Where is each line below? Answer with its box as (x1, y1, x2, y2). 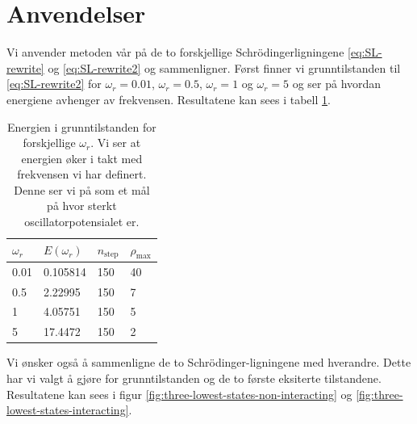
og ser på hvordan (292, 75, 382, 92)
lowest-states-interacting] (6, 401, 129, 418)
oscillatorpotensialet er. (24, 213, 140, 230)
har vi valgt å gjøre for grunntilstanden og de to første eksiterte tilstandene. (6, 369, 382, 386)
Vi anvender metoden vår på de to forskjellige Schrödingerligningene (6, 44, 344, 61)
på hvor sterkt (47, 197, 117, 214)
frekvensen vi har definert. (17, 166, 147, 183)
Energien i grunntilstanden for (6, 118, 156, 135)
